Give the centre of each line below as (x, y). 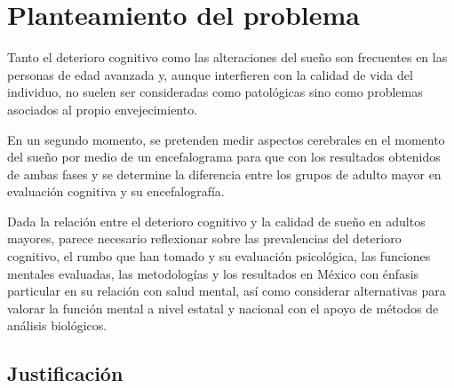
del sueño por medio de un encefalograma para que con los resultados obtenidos (224, 157)
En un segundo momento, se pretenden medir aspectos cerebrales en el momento (226, 139)
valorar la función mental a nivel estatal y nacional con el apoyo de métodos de (223, 308)
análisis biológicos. (57, 325)
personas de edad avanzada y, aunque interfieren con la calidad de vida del (210, 74)
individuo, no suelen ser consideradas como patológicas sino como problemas (215, 92)
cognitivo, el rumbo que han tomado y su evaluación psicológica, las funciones (219, 256)
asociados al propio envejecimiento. (103, 109)
